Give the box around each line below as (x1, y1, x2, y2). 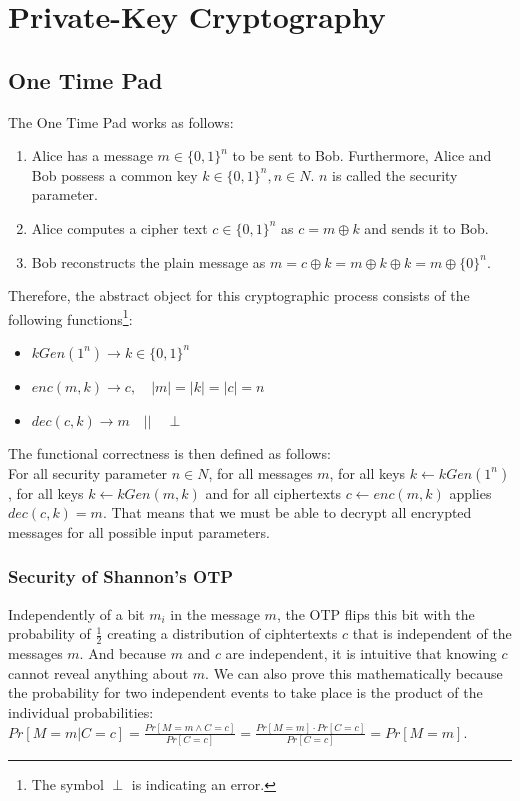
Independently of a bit (8, 603, 145, 624)
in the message (170, 603, 260, 624)
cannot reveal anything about (8, 662, 189, 683)
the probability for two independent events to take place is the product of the (8, 682, 483, 703)
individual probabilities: (8, 701, 154, 722)
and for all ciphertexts (205, 482, 341, 503)
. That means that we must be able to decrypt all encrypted (102, 502, 472, 523)
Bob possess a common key (31, 164, 198, 185)
